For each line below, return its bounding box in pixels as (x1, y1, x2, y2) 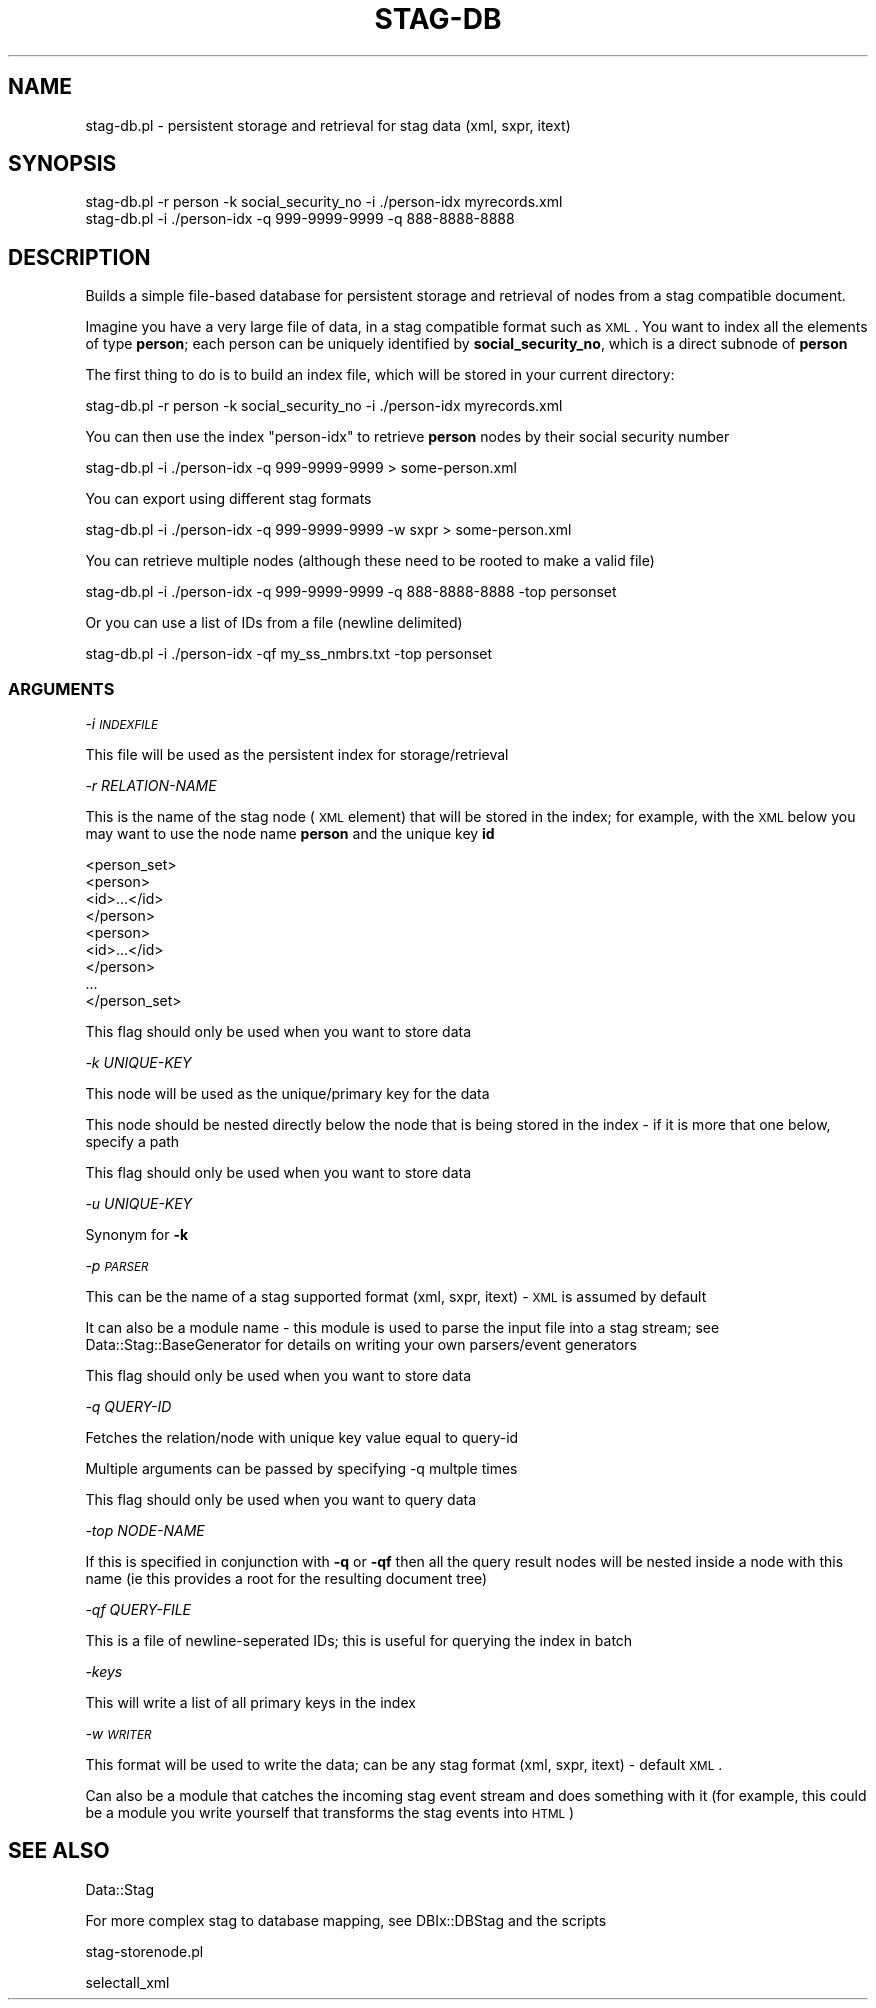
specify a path (85, 1133, 180, 1151)
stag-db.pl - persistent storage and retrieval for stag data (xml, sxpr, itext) (85, 116, 571, 134)
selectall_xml (85, 1973, 170, 1991)
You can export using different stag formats (85, 490, 372, 508)
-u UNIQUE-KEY (85, 1195, 193, 1213)
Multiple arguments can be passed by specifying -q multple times (85, 1460, 518, 1478)
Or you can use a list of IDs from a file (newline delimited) (85, 614, 463, 632)
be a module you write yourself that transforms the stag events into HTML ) (85, 1804, 575, 1822)
